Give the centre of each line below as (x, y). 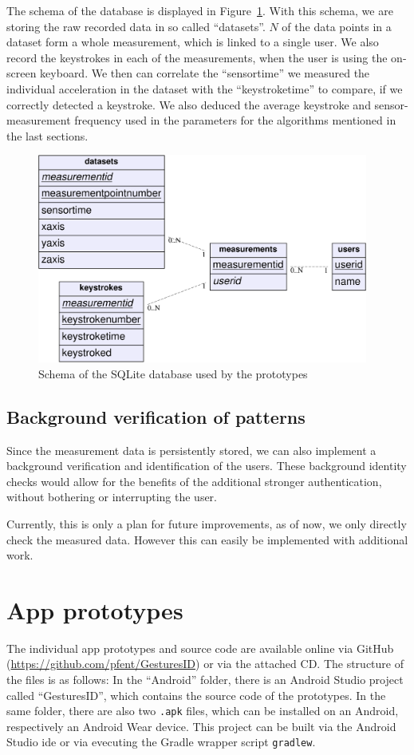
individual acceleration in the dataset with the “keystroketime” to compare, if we (205, 88)
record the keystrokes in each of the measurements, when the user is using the (197, 57)
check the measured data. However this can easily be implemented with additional (207, 539)
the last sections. (47, 135)
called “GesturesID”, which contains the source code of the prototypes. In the (196, 695)
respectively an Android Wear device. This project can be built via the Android (201, 726)
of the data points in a (337, 26)
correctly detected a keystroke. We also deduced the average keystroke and (189, 104)
